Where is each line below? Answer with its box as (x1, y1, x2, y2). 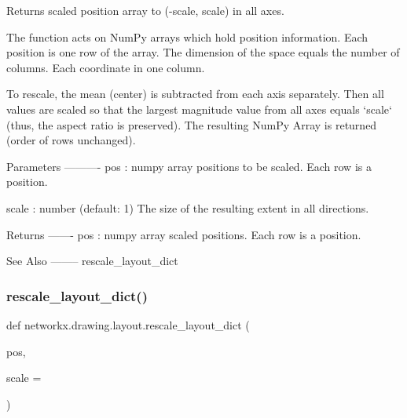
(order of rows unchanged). (6, 132, 136, 148)
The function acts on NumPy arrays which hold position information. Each (6, 28, 368, 45)
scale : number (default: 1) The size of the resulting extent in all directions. (6, 199, 369, 216)
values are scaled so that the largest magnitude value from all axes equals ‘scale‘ (6, 100, 392, 117)
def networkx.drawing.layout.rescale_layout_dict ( (6, 316, 250, 333)
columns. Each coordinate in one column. (6, 59, 205, 75)
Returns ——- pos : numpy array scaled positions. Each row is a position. (6, 226, 361, 242)
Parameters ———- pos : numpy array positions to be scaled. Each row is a (6, 158, 372, 174)
